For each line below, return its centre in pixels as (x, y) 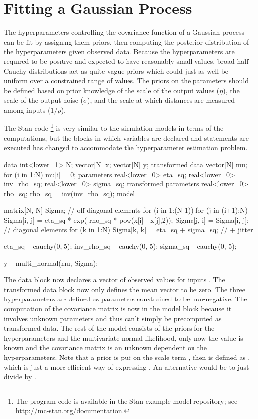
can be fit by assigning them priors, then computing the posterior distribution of (127, 41)
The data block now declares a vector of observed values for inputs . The (115, 279)
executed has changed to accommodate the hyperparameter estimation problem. (126, 148)
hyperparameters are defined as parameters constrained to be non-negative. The (126, 299)
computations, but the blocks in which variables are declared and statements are (126, 138)
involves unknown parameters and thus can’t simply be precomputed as (113, 318)
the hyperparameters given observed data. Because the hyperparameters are (119, 51)
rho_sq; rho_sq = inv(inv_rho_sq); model (70, 193)
